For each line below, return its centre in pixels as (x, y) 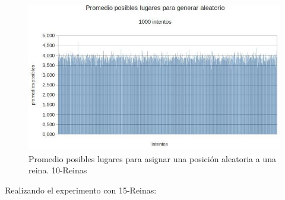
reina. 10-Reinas (58, 170)
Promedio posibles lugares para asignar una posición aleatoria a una (152, 158)
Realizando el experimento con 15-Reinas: (81, 190)
